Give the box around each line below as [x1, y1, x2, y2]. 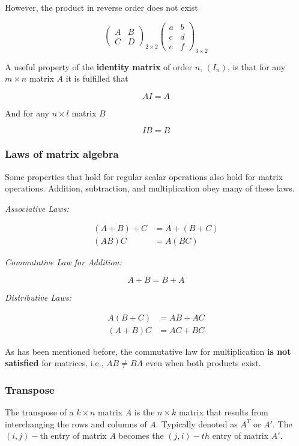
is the [134, 406, 155, 418]
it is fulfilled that [65, 72, 128, 85]
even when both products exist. [145, 357, 261, 369]
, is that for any [227, 60, 286, 73]
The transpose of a [5, 406, 74, 418]
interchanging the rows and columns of [5, 417, 147, 430]
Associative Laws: [5, 202, 69, 214]
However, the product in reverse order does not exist [5, 1, 198, 13]
